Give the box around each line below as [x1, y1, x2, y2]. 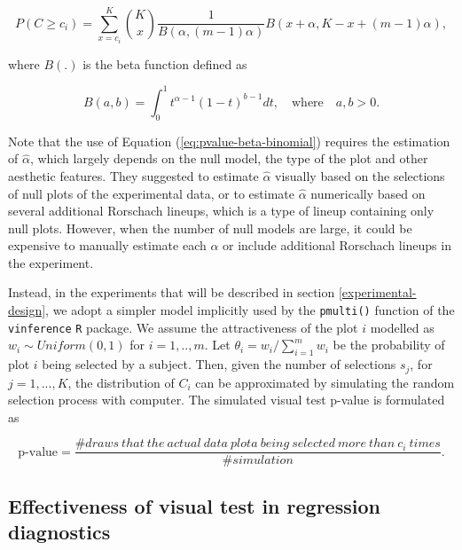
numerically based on [310, 184, 426, 202]
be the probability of [333, 335, 445, 354]
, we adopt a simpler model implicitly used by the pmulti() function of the [45, 301, 455, 319]
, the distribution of [67, 373, 175, 391]
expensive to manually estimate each [8, 236, 207, 255]
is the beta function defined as [82, 54, 247, 73]
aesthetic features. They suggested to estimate [8, 166, 259, 185]
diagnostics [8, 518, 111, 546]
